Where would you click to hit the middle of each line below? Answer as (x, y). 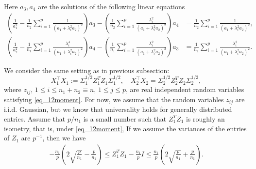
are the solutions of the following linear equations (111, 6)
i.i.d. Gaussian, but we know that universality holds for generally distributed (118, 109)
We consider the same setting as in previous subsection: (87, 70)
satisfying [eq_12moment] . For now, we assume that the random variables (114, 99)
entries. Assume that (35, 118)
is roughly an (205, 118)
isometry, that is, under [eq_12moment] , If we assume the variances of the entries (125, 128)
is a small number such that (125, 118)
